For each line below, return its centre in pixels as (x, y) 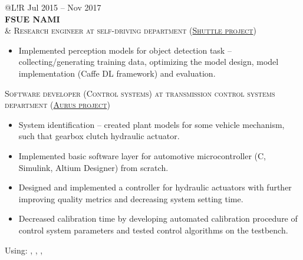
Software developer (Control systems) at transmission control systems (140, 93)
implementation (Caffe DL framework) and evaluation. (117, 73)
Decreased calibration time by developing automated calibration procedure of (158, 218)
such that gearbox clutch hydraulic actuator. (99, 136)
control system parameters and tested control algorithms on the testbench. (153, 230)
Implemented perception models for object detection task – (125, 50)
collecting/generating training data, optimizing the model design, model (149, 62)
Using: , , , (24, 250)
